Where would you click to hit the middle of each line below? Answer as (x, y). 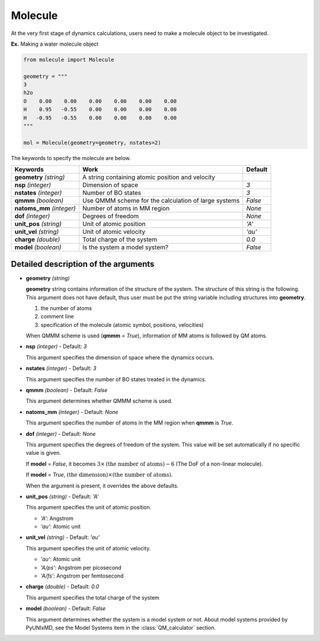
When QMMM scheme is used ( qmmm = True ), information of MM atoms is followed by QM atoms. (147, 336)
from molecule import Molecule (69, 60)
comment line (57, 317)
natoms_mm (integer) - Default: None (72, 412)
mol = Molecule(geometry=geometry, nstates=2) (92, 143)
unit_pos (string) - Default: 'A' (62, 496)
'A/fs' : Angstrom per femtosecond (82, 576)
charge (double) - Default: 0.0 (63, 586)
